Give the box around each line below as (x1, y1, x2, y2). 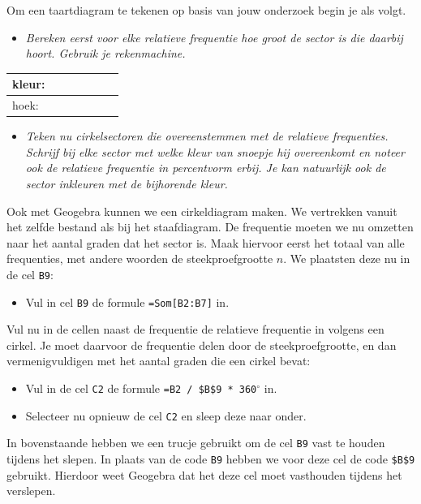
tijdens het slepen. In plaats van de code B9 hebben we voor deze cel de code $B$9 (6, 450, 415, 467)
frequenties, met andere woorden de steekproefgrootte (6, 250, 273, 267)
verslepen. (6, 482, 56, 499)
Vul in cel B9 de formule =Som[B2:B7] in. (25, 293, 230, 310)
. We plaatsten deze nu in (283, 250, 410, 267)
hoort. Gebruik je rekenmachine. (25, 45, 186, 62)
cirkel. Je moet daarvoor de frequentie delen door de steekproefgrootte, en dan (6, 336, 397, 353)
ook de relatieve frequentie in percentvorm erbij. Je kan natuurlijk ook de (25, 159, 386, 176)
